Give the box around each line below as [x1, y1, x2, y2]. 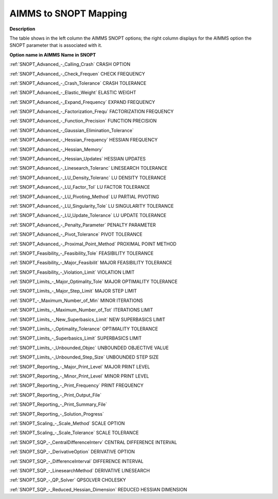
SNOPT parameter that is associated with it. [9, 42, 102, 48]
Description [9, 26, 36, 32]
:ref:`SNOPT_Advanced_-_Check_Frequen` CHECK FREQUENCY [9, 70, 145, 77]
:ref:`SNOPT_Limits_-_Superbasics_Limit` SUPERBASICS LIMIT [9, 335, 142, 342]
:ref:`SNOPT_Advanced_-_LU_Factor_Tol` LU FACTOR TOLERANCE [9, 184, 150, 190]
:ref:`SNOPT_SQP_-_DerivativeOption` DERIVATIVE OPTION [9, 449, 135, 455]
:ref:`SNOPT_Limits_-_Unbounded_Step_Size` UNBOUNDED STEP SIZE [9, 354, 159, 360]
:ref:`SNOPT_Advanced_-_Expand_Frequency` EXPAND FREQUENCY [9, 99, 155, 105]
